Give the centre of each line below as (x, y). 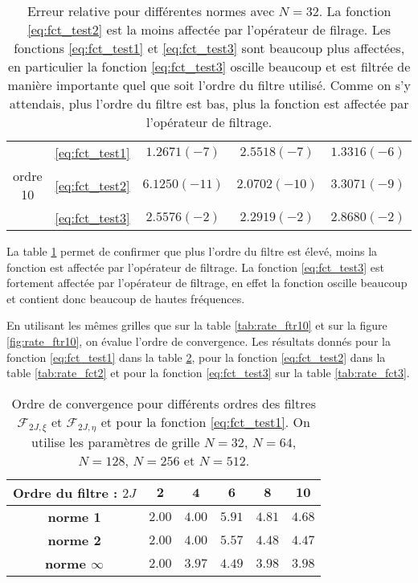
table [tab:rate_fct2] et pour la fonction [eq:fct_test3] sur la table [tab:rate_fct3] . (208, 373)
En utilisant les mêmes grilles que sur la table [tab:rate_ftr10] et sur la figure (197, 325)
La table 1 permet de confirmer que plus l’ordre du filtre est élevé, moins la (192, 251)
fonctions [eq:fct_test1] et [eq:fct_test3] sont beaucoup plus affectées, (209, 48)
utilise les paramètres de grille (116, 441)
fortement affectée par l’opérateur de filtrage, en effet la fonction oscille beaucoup (207, 283)
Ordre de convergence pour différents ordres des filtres (164, 403)
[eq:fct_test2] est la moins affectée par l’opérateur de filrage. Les (209, 29)
